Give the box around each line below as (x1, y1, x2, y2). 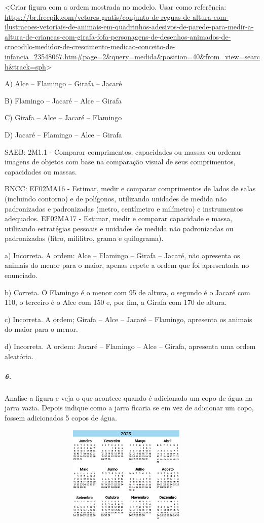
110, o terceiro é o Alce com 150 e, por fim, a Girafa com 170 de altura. (5, 297, 227, 307)
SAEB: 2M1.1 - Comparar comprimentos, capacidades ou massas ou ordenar (5, 146, 242, 157)
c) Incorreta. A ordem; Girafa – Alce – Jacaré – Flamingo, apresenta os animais (5, 313, 252, 324)
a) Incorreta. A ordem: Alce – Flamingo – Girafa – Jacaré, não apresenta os (5, 250, 240, 260)
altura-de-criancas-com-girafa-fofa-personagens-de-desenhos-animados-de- (5, 31, 231, 42)
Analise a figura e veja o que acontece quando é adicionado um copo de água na (5, 392, 253, 403)
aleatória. (5, 351, 33, 361)
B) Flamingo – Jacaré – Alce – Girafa (5, 95, 122, 106)
